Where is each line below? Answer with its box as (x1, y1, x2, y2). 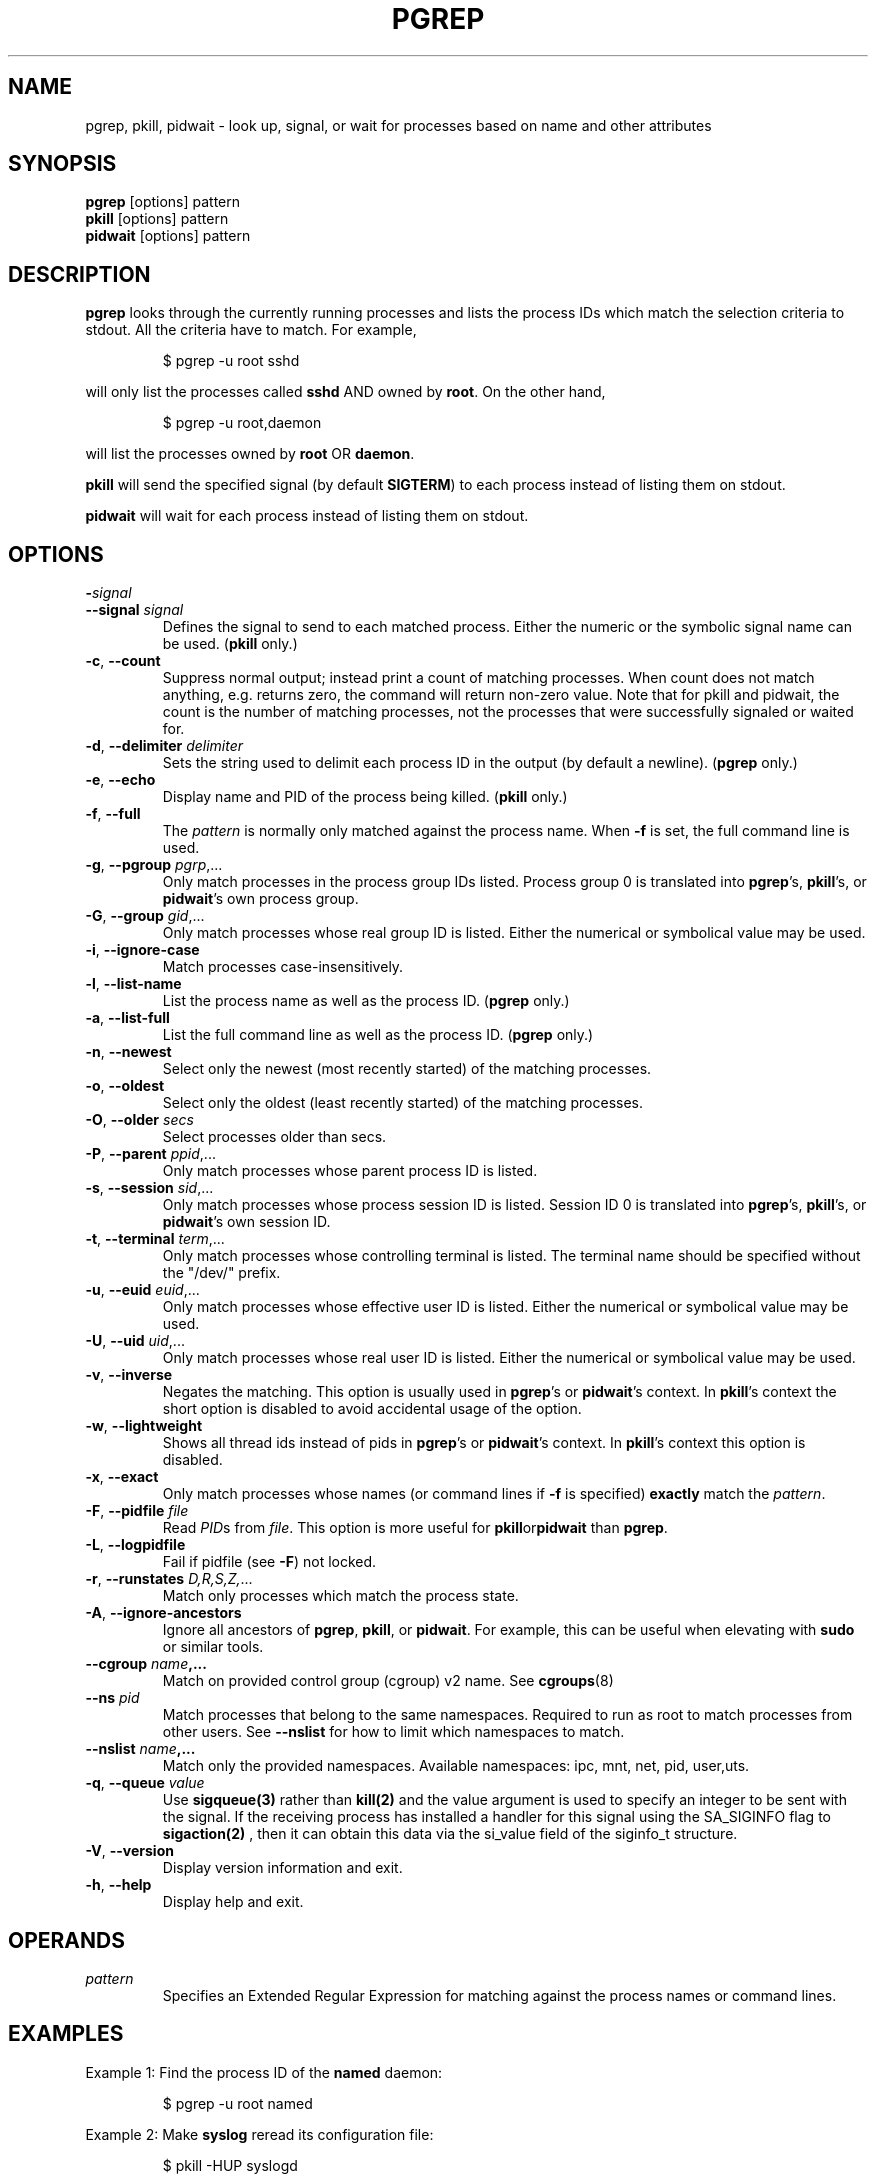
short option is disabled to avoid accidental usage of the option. (162, 1400, 582, 1418)
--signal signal (85, 601, 184, 619)
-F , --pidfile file (85, 1502, 189, 1520)
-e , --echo (85, 771, 156, 789)
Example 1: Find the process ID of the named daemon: (85, 2063, 443, 2081)
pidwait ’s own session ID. (162, 1213, 331, 1231)
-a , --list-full (85, 1009, 170, 1027)
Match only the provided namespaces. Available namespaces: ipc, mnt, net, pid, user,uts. (162, 1757, 750, 1775)
